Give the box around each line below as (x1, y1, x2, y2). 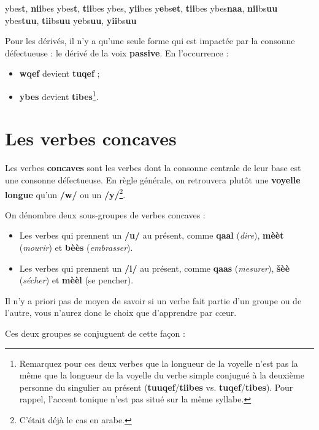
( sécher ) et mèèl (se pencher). (19, 274, 134, 286)
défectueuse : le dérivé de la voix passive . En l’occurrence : (5, 46, 229, 59)
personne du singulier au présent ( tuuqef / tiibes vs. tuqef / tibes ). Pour (19, 380, 293, 393)
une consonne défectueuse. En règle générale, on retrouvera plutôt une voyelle (5, 173, 301, 186)
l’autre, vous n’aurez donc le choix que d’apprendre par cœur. (5, 306, 237, 319)
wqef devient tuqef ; (19, 67, 100, 80)
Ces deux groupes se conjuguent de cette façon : (5, 326, 185, 339)
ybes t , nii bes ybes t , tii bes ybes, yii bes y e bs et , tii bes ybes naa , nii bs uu (5, 2, 278, 14)
